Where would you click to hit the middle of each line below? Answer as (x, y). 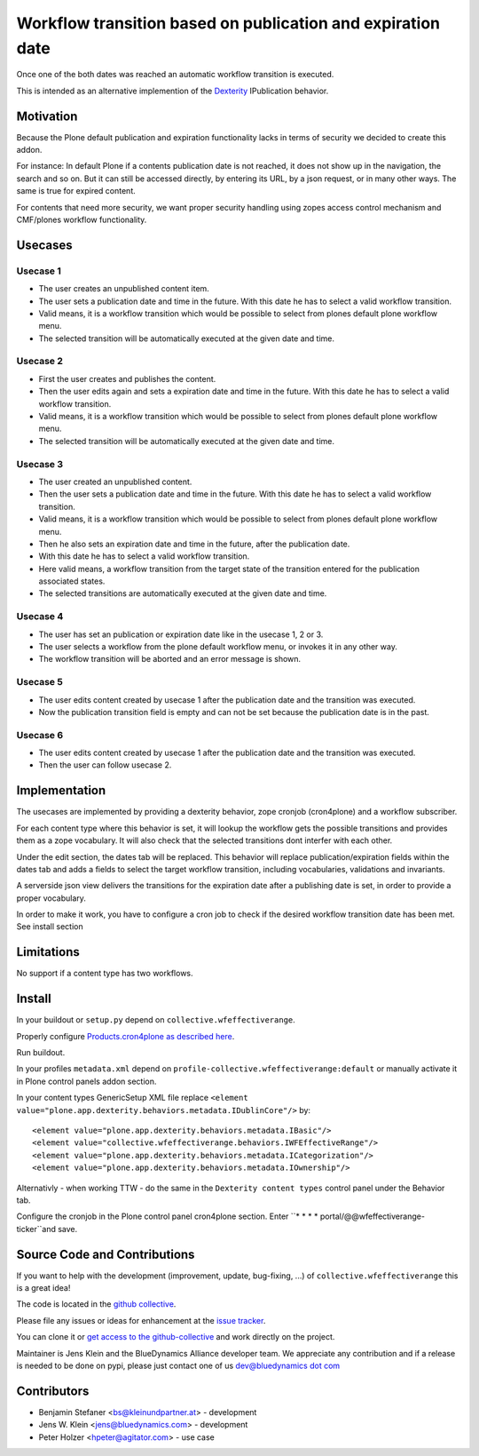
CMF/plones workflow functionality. (82, 219)
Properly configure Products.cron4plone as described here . (126, 1036)
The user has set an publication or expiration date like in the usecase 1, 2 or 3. (181, 634)
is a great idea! (43, 1288)
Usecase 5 (40, 682)
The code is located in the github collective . (96, 1304)
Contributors (53, 1391)
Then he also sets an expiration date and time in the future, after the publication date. (194, 544)
